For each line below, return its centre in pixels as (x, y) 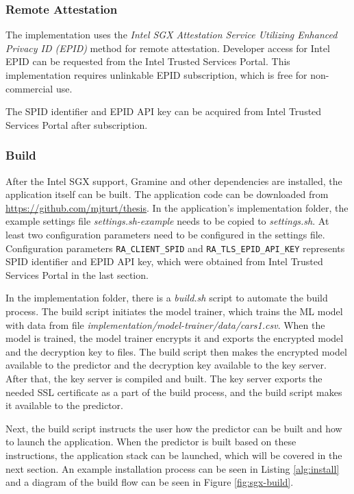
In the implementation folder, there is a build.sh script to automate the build (167, 298)
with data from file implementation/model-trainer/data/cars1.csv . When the (165, 324)
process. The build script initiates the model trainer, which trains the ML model (174, 311)
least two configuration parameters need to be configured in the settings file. (165, 234)
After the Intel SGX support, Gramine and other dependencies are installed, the (174, 181)
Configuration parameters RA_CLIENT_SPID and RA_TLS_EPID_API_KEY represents (175, 248)
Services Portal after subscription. (77, 124)
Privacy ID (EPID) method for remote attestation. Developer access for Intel (168, 48)
